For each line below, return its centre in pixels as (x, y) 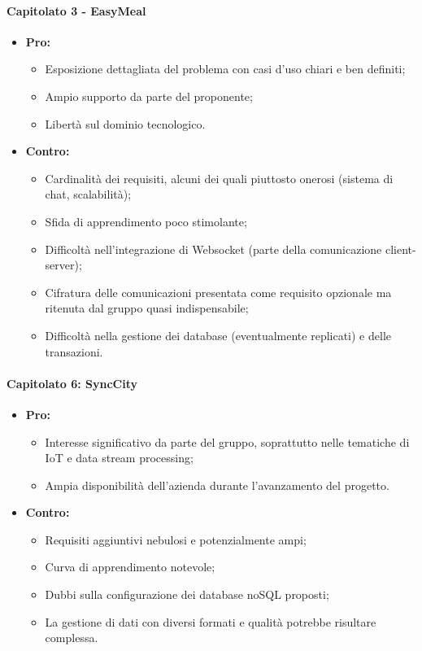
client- (400, 249)
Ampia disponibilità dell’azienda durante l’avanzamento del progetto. (217, 485)
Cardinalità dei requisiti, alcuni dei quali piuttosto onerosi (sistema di (219, 178)
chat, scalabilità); (88, 194)
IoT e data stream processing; (119, 458)
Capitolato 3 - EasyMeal (76, 10)
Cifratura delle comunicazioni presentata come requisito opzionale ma (218, 292)
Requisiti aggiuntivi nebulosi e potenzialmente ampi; (176, 539)
